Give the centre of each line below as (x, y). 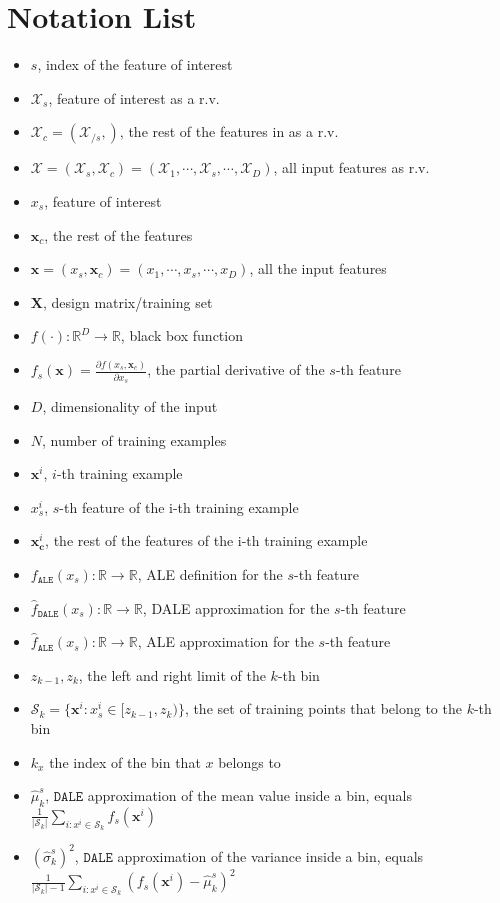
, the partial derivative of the (236, 369)
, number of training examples (134, 439)
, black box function (181, 335)
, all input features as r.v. (351, 167)
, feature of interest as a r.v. (134, 97)
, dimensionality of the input (130, 405)
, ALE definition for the (210, 573)
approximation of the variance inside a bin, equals (270, 855)
